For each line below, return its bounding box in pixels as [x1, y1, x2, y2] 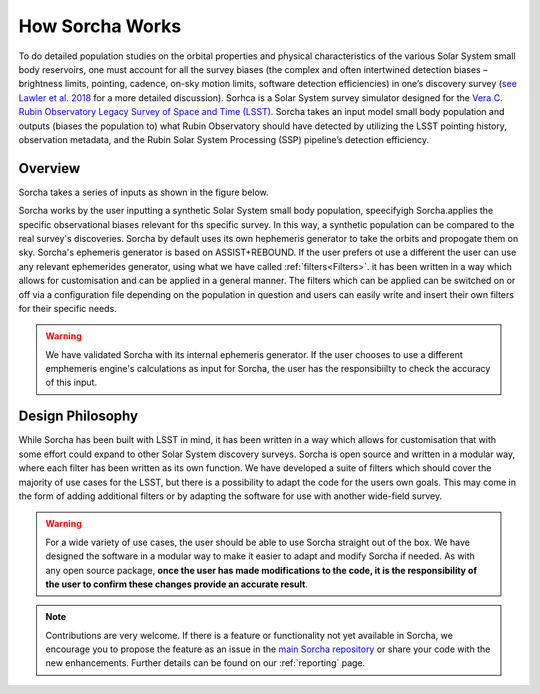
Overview [18, 160, 81, 177]
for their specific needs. [18, 302, 117, 314]
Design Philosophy [18, 408, 139, 425]
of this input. [45, 376, 98, 389]
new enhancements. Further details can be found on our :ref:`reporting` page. [45, 657, 366, 669]
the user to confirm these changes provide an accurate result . [45, 578, 309, 590]
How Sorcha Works [18, 15, 182, 37]
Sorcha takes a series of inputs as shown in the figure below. [18, 186, 269, 198]
